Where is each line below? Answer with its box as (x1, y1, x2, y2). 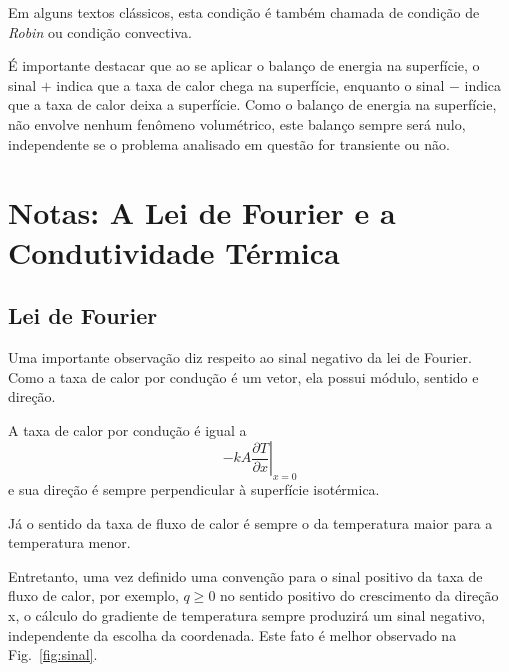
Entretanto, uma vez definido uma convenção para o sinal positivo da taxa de (8, 565, 483, 586)
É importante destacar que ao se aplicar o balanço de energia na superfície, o (8, 55, 480, 76)
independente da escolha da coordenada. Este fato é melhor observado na (8, 624, 457, 645)
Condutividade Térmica (8, 231, 340, 272)
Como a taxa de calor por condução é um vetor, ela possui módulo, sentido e (8, 366, 479, 387)
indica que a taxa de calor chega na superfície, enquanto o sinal (56, 74, 445, 95)
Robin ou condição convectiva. (8, 21, 192, 42)
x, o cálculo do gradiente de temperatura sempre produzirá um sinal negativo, (8, 605, 486, 626)
